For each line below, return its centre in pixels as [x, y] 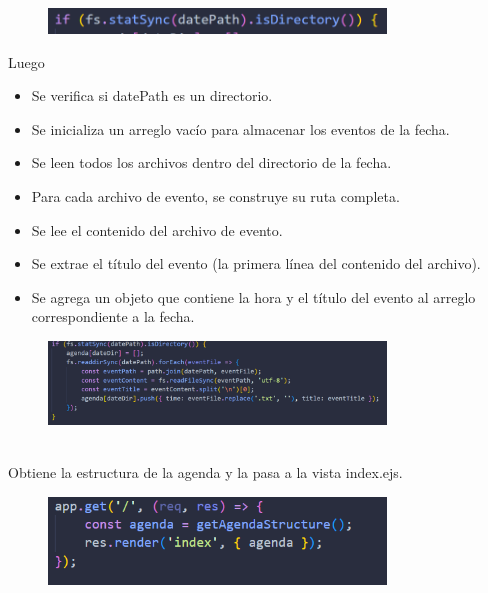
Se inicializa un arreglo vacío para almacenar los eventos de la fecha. [240, 128]
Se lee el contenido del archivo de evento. [157, 229]
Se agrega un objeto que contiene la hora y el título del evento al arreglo [253, 296]
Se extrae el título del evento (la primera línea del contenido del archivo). [256, 263]
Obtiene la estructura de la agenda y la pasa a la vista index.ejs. [205, 472]
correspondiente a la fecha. [113, 316]
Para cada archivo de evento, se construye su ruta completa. [215, 196]
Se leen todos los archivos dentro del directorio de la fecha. [211, 162]
